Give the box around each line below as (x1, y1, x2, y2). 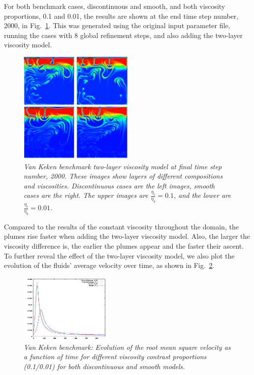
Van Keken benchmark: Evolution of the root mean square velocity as (24, 341, 231, 352)
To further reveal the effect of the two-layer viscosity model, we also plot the (4, 250, 235, 261)
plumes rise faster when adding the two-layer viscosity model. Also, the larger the (4, 231, 250, 241)
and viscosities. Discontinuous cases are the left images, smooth (24, 180, 215, 190)
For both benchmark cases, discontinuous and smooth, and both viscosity (4, 1, 225, 11)
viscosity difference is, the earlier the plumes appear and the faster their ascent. (4, 241, 244, 251)
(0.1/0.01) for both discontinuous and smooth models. (24, 361, 185, 371)
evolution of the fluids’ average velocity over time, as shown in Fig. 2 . (4, 260, 215, 270)
